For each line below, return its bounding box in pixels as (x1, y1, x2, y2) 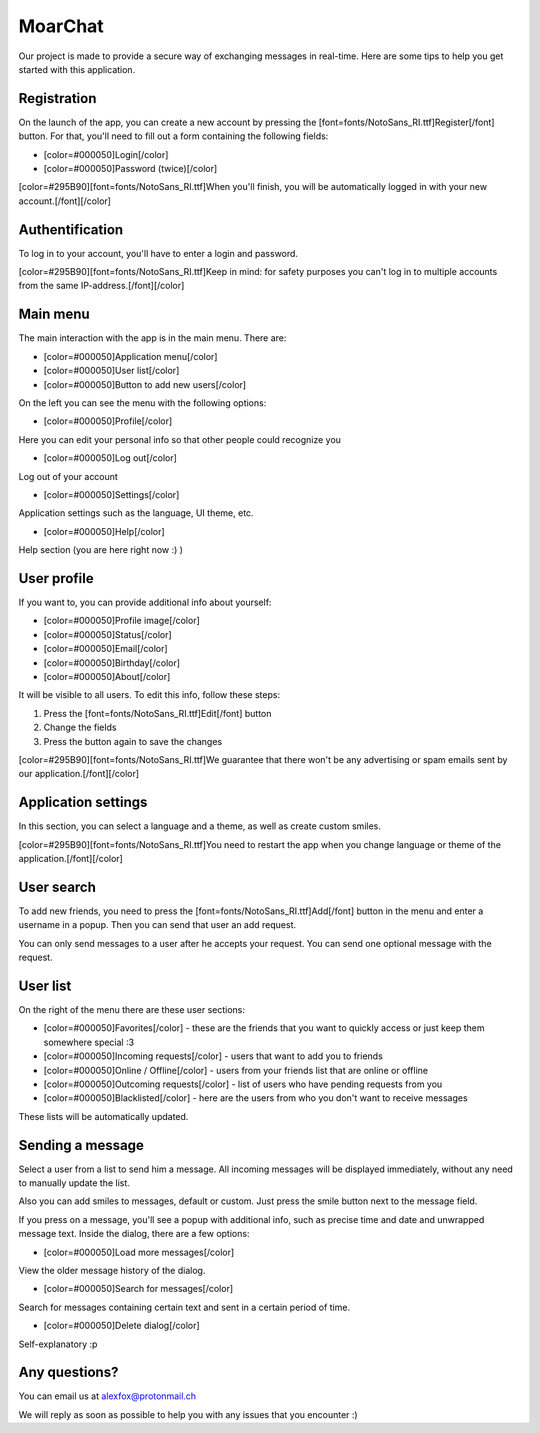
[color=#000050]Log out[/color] (43, 452, 177, 464)
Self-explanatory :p (18, 1338, 98, 1350)
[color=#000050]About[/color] (43, 670, 171, 682)
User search (18, 878, 97, 895)
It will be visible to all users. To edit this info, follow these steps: (18, 689, 280, 701)
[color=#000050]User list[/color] (43, 365, 180, 377)
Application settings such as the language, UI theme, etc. (18, 507, 254, 519)
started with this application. (18, 63, 136, 75)
